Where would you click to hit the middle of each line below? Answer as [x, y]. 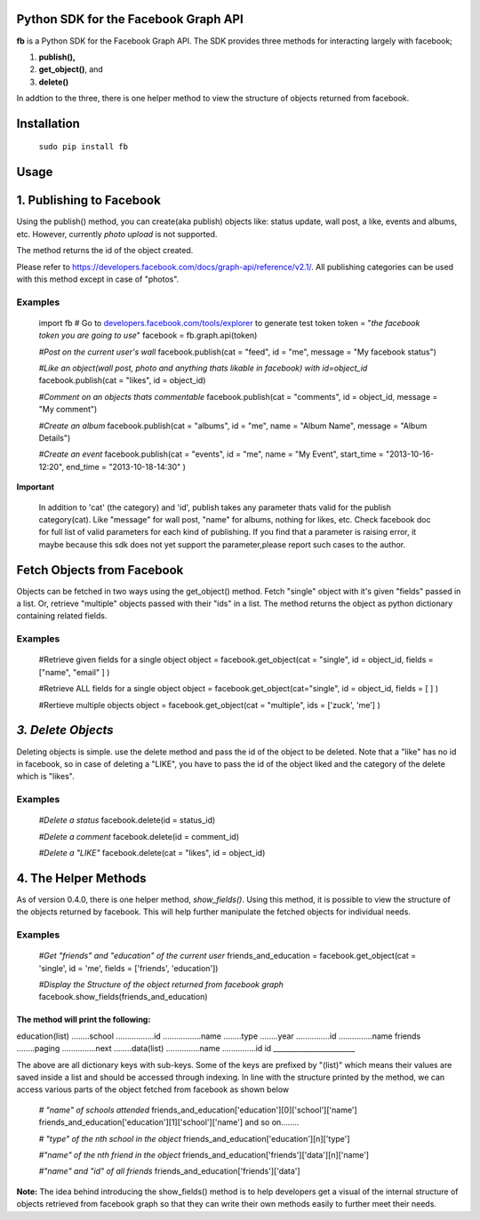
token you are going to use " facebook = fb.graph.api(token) [148, 335]
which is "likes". [45, 777]
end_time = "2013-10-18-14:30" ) [126, 466]
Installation [48, 123]
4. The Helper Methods [81, 878]
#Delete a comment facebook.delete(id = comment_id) [139, 836]
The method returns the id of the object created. [105, 251]
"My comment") [68, 410]
